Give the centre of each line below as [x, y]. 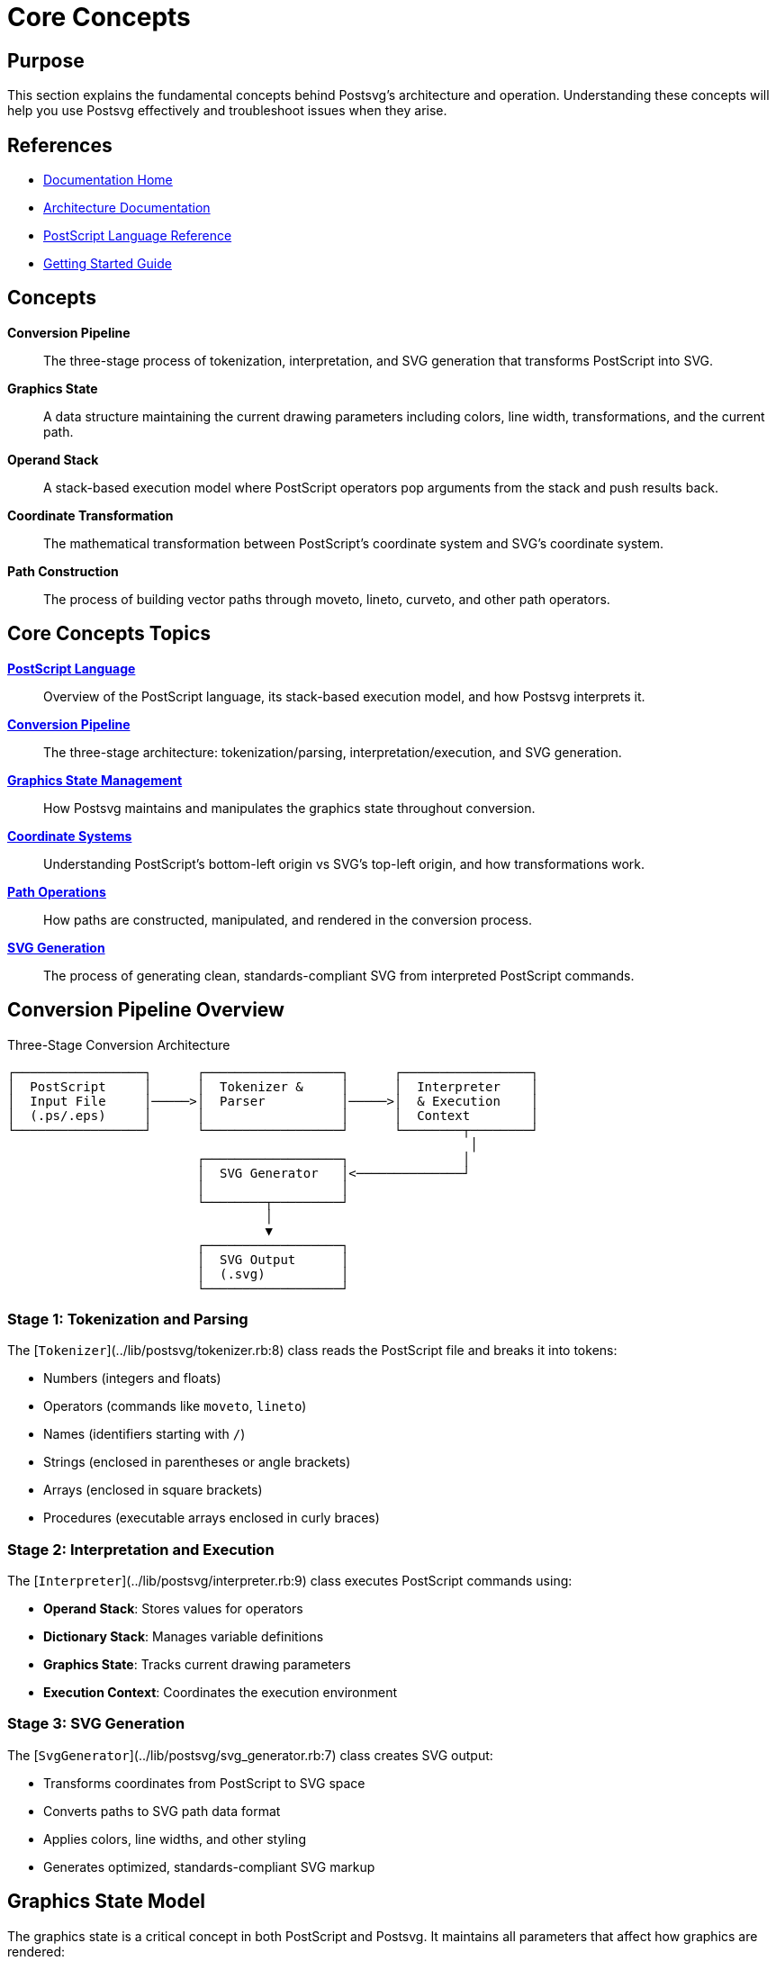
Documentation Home [108, 180]
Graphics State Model [106, 1902]
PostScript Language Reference [138, 236]
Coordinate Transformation [90, 515]
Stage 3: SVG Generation [96, 1724]
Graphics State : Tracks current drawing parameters [197, 1665]
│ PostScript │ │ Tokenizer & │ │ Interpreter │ [273, 1086]
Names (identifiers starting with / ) [144, 1434]
